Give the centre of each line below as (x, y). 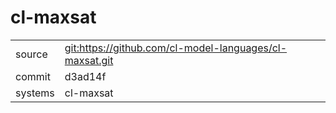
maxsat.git (89, 60)
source (31, 54)
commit (33, 76)
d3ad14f (85, 76)
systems (35, 93)
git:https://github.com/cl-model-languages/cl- (176, 48)
